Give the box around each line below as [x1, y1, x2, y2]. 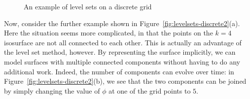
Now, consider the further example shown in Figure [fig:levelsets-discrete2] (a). [4, 18, 240, 28]
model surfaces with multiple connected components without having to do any [4, 56, 240, 66]
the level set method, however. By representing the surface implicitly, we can [4, 47, 236, 57]
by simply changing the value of [4, 85, 100, 96]
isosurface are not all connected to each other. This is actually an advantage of [4, 37, 242, 47]
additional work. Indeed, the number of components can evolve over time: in [4, 66, 234, 76]
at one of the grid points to [108, 85, 191, 96]
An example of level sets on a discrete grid [24, 1, 152, 11]
